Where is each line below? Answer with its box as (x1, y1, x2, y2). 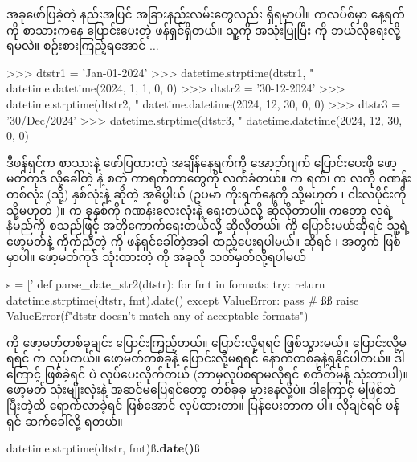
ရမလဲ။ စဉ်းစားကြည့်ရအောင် (6, 37, 146, 54)
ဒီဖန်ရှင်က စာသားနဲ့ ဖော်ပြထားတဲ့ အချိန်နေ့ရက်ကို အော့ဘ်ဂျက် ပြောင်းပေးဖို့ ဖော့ (6, 153, 397, 170)
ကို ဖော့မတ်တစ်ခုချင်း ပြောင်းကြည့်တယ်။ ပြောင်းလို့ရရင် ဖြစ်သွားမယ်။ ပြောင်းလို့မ (6, 333, 407, 350)
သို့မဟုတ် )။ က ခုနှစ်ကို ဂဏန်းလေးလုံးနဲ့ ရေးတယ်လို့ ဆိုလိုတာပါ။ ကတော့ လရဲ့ (6, 201, 394, 218)
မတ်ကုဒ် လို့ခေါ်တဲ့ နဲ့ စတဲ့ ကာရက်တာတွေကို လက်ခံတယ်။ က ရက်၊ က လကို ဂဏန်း (6, 170, 411, 186)
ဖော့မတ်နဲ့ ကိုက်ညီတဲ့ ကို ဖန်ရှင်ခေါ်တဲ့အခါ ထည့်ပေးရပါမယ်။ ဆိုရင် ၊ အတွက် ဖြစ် (6, 232, 401, 249)
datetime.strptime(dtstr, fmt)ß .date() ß (6, 440, 200, 456)
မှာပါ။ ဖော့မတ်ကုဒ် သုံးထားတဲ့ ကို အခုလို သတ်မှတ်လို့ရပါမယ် (6, 248, 306, 265)
